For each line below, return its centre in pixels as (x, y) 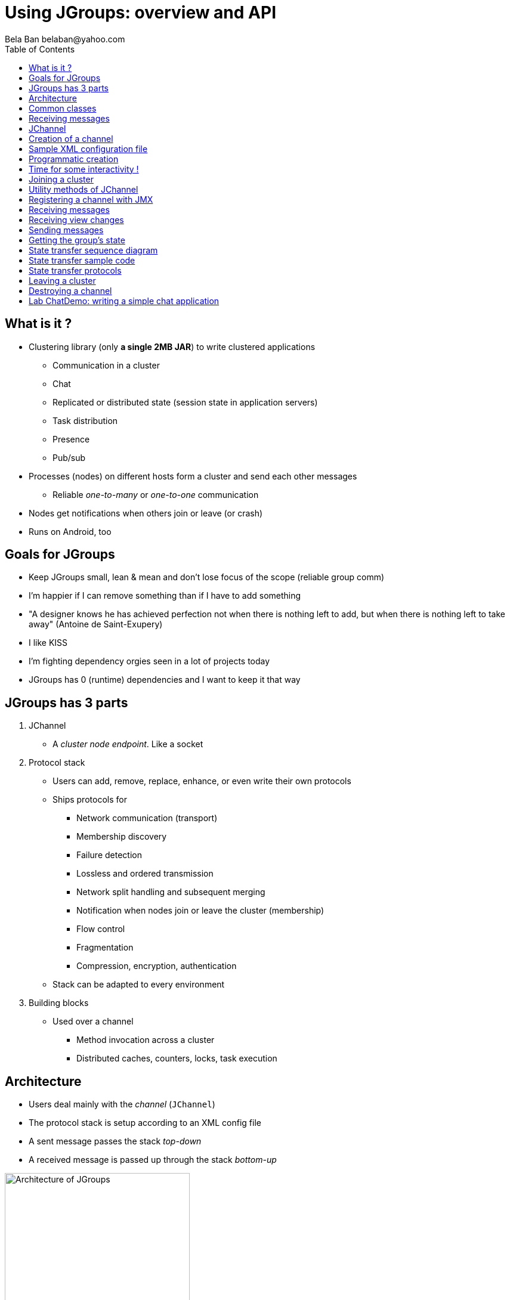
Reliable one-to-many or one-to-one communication (156, 494)
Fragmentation (105, 948)
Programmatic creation (74, 159)
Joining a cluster (61, 179)
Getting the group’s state (77, 240)
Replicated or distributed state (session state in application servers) (185, 402)
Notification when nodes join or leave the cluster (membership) (200, 911)
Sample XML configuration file (88, 148)
